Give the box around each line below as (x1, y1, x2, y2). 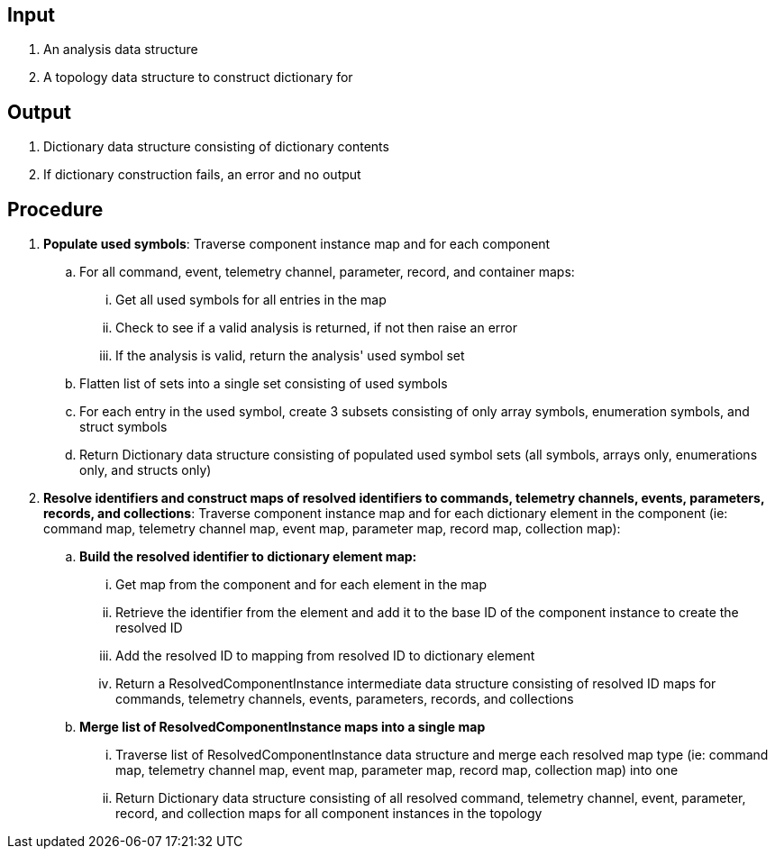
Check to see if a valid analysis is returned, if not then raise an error (115, 320, 518, 336)
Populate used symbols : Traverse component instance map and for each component (43, 236, 551, 252)
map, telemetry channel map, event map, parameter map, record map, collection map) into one (115, 762, 679, 779)
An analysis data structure (43, 41, 198, 58)
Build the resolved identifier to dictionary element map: (79, 549, 417, 565)
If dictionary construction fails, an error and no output (43, 167, 361, 183)
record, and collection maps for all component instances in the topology (115, 806, 542, 822)
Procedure (7, 197, 104, 221)
